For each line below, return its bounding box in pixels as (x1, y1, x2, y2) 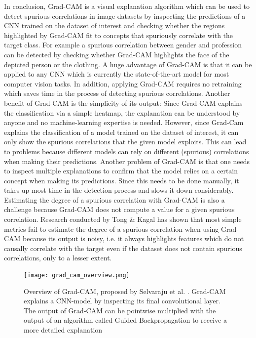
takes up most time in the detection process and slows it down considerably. (4, 185, 234, 195)
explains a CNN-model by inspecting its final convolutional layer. (24, 296, 220, 306)
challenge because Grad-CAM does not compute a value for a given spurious (4, 204, 235, 214)
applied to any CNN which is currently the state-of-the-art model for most (4, 69, 229, 79)
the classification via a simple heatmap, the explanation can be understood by (4, 107, 240, 118)
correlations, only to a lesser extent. (4, 253, 112, 263)
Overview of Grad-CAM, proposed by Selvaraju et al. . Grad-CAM (24, 286, 226, 296)
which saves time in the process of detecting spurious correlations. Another (4, 88, 230, 98)
